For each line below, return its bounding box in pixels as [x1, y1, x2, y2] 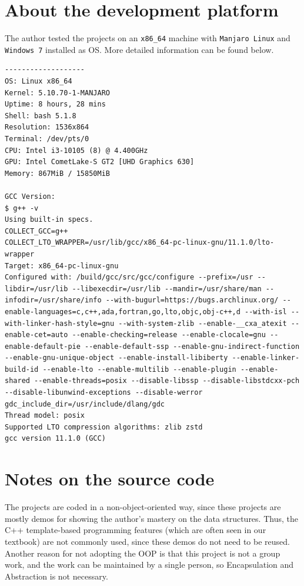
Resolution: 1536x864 [5, 123, 89, 132]
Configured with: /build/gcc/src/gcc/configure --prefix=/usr [5, 273, 253, 282]
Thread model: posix [5, 411, 85, 420]
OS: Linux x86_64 [5, 77, 72, 86]
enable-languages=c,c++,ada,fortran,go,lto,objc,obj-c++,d [5, 307, 240, 316]
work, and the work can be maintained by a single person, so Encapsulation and [5, 558, 294, 571]
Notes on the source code [5, 467, 215, 491]
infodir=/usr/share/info [5, 296, 102, 305]
